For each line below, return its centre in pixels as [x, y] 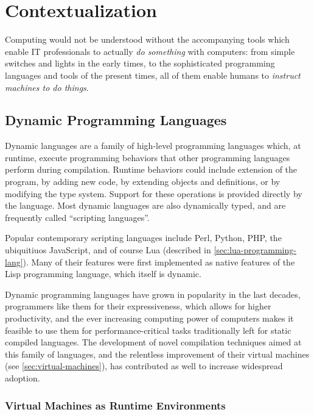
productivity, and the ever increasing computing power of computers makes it [149, 318]
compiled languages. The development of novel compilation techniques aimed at [153, 342]
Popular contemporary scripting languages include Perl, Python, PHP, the [143, 238]
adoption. [23, 377]
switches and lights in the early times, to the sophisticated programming [140, 63]
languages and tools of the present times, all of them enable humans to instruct [153, 75]
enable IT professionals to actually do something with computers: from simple [150, 51]
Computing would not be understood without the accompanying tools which [147, 39]
